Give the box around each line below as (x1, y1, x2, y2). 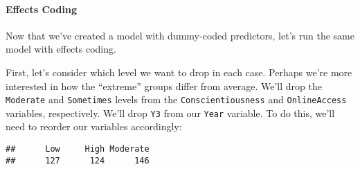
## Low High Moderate (6, 144, 150, 154)
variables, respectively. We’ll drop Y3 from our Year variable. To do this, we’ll (6, 105, 335, 120)
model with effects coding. (6, 42, 116, 56)
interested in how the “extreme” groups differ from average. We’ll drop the (6, 78, 322, 93)
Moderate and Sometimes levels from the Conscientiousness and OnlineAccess (6, 92, 347, 107)
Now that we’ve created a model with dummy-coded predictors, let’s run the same (6, 28, 354, 42)
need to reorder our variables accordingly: (6, 119, 182, 134)
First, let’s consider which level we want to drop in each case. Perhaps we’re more (6, 64, 352, 79)
